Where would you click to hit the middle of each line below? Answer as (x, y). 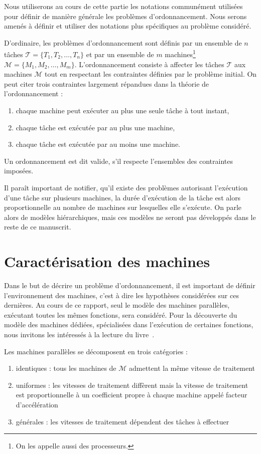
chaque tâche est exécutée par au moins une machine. (98, 144)
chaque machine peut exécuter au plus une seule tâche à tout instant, (122, 110)
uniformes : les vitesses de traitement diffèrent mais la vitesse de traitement (132, 385)
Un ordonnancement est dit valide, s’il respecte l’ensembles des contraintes (118, 161)
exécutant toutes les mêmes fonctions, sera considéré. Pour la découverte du (121, 314)
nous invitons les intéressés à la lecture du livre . (79, 334)
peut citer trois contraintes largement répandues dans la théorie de (107, 83)
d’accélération (37, 404)
